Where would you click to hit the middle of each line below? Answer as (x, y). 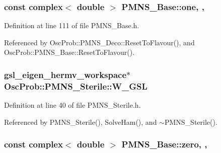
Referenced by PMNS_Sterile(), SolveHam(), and (81, 122)
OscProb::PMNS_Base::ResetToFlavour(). (69, 52)
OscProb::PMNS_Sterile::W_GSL (76, 86)
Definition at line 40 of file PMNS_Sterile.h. (72, 105)
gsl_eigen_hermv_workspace (65, 74)
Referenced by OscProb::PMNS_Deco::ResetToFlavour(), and (99, 42)
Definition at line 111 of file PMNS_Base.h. (72, 25)
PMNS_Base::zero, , (164, 144)
